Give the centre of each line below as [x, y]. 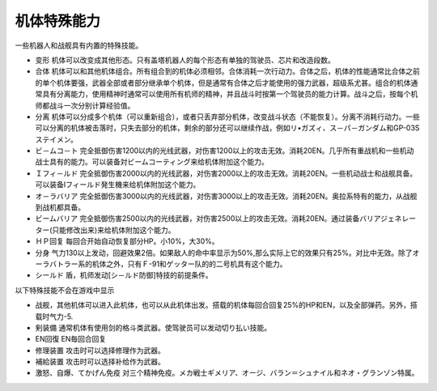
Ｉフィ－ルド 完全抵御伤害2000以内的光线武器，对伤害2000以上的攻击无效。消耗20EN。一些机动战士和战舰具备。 [226, 173]
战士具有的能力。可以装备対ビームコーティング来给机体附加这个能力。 [152, 162]
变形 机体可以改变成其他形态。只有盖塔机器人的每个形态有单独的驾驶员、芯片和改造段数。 [185, 60]
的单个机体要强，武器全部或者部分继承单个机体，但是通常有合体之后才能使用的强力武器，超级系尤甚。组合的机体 [223, 83]
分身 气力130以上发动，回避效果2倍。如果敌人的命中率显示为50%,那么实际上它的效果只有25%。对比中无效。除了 [224, 253]
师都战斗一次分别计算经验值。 [85, 105]
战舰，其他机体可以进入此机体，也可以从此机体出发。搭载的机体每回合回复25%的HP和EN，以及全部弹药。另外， [223, 305]
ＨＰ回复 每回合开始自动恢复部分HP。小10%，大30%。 [127, 241]
